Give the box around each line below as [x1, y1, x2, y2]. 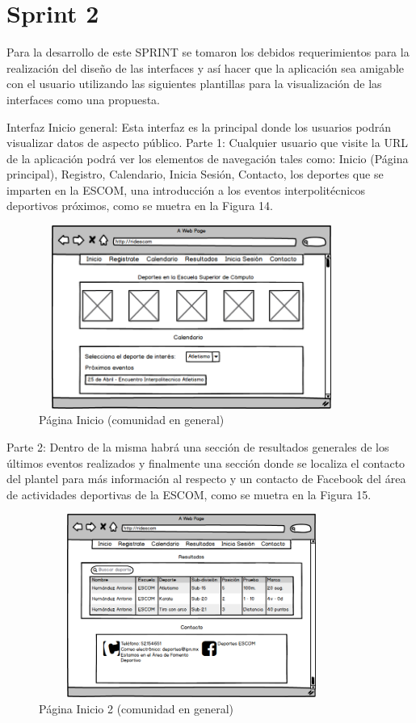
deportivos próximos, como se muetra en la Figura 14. [6, 197, 273, 214]
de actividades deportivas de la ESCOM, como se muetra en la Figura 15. [6, 486, 372, 502]
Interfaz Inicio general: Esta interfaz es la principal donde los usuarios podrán [6, 118, 392, 135]
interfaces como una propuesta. [6, 90, 161, 107]
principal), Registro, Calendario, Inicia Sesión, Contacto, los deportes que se [6, 166, 384, 183]
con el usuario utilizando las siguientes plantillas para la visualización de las [6, 75, 382, 92]
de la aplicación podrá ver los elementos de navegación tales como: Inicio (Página [6, 149, 409, 166]
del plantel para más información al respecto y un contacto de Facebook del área [6, 470, 406, 487]
